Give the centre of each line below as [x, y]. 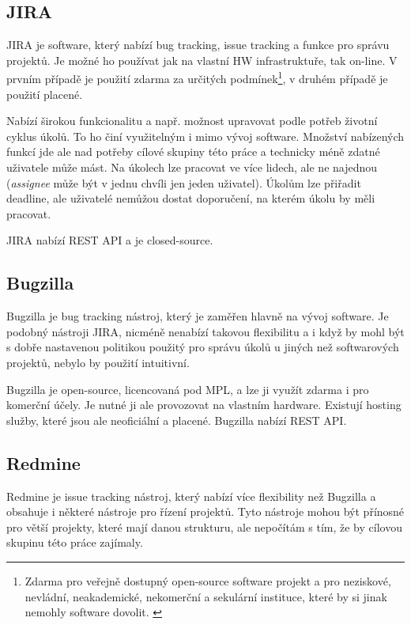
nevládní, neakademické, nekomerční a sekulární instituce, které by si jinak [206, 596]
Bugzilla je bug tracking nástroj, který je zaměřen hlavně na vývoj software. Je [198, 316]
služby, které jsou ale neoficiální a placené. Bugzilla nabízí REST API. [177, 420]
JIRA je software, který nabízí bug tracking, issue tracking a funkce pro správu [198, 45]
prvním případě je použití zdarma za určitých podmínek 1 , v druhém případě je [197, 78]
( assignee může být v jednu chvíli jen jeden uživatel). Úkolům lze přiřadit [184, 182]
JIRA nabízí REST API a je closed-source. [110, 240]
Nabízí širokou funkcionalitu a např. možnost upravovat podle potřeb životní [192, 121]
